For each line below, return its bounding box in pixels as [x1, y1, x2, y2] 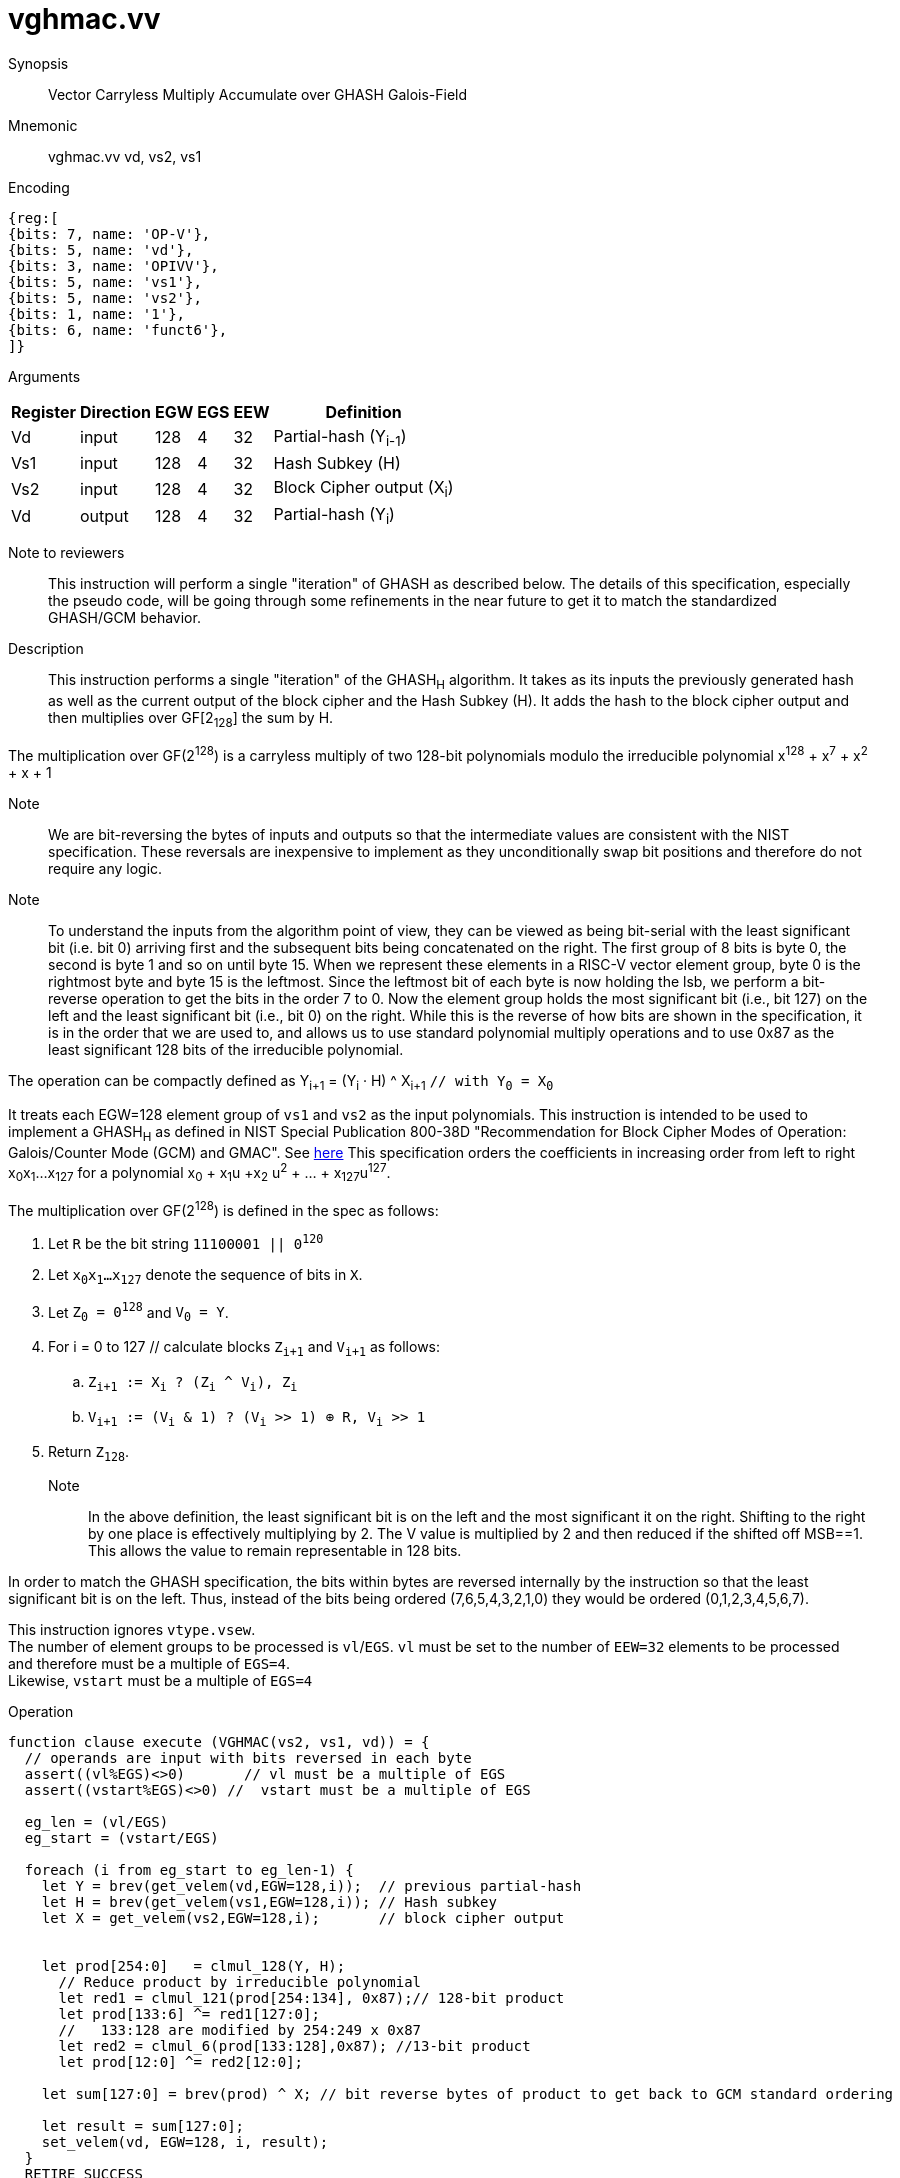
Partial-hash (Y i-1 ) [273, 425, 407, 449]
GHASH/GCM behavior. [48, 609, 201, 627]
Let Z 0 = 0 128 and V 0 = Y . [48, 1300, 229, 1325]
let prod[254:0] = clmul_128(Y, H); [41, 1958, 346, 1975]
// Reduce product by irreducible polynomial [58, 1974, 422, 1991]
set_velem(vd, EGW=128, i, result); [41, 2134, 329, 2151]
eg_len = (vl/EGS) [24, 1814, 169, 1831]
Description [8, 640, 84, 658]
